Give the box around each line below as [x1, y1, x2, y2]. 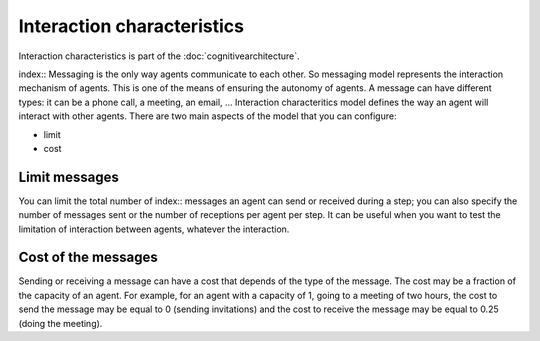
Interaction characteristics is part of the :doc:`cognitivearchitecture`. [18, 50, 300, 62]
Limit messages [18, 168, 120, 185]
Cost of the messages [18, 249, 159, 266]
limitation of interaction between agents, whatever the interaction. [18, 223, 290, 235]
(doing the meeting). [18, 317, 103, 329]
